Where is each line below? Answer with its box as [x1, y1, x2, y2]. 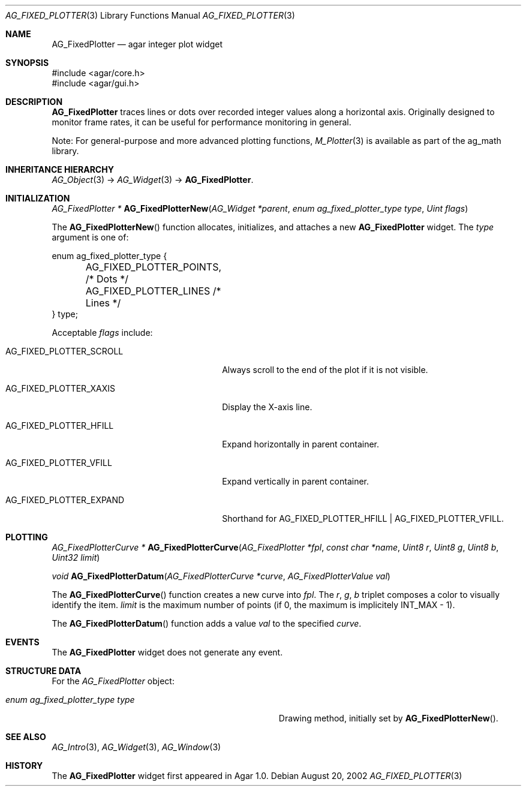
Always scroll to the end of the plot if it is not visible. [222, 365, 428, 375]
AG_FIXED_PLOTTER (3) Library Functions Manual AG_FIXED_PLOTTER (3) [5, 10, 295, 20]
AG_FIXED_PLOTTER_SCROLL [5, 346, 124, 356]
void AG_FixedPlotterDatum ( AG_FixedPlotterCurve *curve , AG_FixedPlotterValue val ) [52, 571, 390, 581]
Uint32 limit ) [52, 552, 100, 563]
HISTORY [5, 760, 43, 771]
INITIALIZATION [5, 193, 70, 203]
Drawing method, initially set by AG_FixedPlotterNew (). [278, 713, 498, 723]
